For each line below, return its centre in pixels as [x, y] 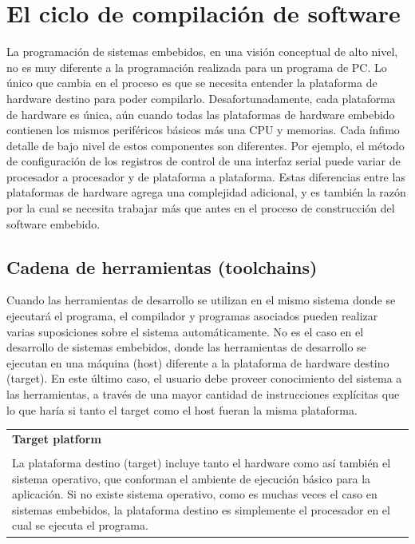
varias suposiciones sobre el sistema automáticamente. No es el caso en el [185, 331]
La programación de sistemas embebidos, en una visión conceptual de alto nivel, [202, 52]
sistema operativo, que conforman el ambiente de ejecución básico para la [192, 478]
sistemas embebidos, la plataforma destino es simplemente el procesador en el [201, 509]
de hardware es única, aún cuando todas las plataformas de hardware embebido [201, 114]
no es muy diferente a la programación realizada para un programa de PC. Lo [197, 67]
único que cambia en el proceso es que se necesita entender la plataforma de [192, 83]
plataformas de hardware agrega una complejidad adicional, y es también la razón [206, 192]
